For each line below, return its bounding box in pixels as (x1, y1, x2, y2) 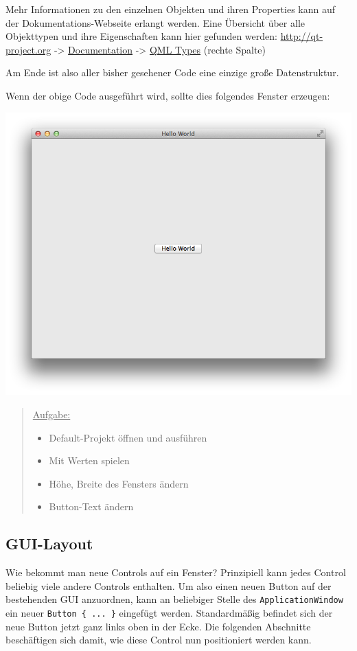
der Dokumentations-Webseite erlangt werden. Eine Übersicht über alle (5, 15, 305, 30)
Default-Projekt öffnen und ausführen (49, 430, 207, 444)
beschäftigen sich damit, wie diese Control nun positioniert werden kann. (5, 632, 312, 647)
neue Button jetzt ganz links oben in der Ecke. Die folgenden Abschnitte (5, 619, 311, 633)
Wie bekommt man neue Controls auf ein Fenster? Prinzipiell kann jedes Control (5, 565, 346, 580)
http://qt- (280, 29, 323, 43)
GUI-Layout (5, 533, 93, 554)
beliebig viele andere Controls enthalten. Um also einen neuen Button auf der (5, 578, 332, 593)
